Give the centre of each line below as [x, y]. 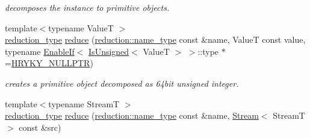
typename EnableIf [40, 51]
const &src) [40, 127]
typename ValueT [81, 27]
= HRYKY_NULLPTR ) [49, 63]
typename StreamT [84, 103]
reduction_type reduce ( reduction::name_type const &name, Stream [132, 115]
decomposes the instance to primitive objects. [87, 7]
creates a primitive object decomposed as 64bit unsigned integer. [122, 83]
